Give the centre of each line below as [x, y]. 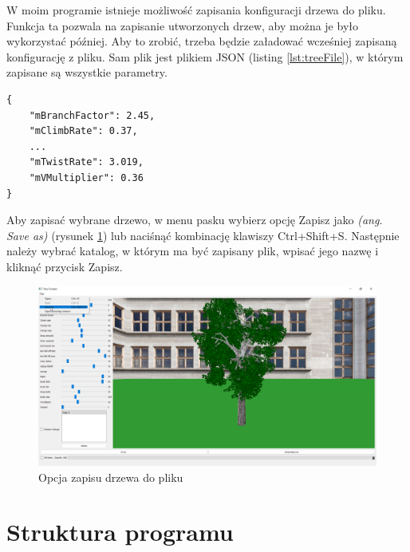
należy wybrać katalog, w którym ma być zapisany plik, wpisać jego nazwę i [193, 251]
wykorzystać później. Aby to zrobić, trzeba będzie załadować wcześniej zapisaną [202, 41]
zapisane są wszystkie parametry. [87, 72]
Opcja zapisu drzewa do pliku [111, 477]
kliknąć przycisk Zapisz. [65, 266]
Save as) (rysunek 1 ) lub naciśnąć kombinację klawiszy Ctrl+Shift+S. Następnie [203, 235]
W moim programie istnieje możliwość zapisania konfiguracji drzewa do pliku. [196, 10]
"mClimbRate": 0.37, [83, 131]
